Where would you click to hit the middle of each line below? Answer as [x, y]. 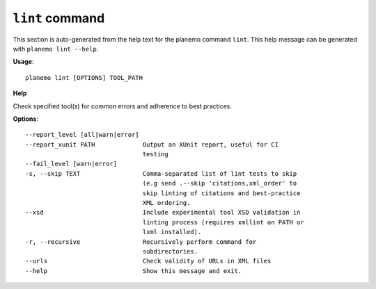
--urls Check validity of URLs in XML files [148, 261]
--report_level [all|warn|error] [82, 135]
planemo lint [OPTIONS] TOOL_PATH [84, 77]
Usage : [23, 62]
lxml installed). [172, 232]
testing [155, 154]
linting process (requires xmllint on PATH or [223, 222]
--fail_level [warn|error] [71, 164]
